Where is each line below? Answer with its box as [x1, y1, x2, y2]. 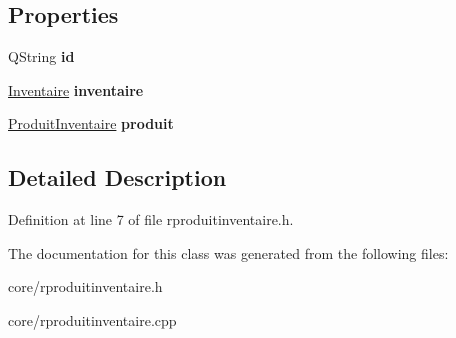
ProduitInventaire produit [8, 113, 174, 134]
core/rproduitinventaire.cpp [8, 309, 177, 330]
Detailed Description [8, 162, 227, 193]
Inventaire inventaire [8, 79, 144, 100]
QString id [8, 46, 75, 67]
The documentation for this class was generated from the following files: [8, 242, 449, 263]
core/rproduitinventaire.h [8, 276, 163, 297]
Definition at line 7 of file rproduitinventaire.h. [8, 209, 294, 230]
